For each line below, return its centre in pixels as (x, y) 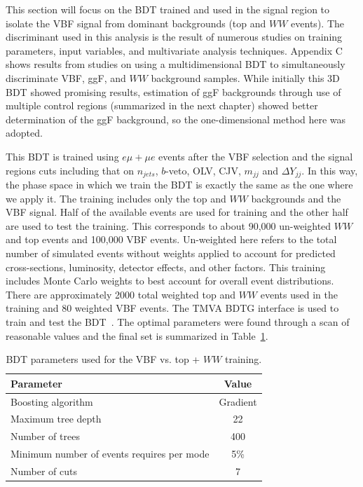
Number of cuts (44, 471)
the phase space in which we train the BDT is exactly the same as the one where (179, 184)
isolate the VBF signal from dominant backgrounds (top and (136, 23)
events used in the (299, 294)
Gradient (238, 401)
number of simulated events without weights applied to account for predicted (171, 253)
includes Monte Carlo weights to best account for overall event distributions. (170, 281)
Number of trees (45, 436)
